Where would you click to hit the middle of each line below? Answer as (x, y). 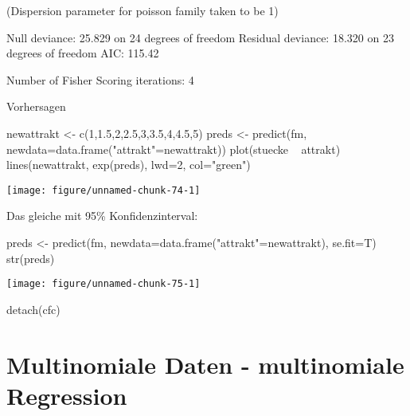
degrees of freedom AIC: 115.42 (83, 53)
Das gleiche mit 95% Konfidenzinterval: (102, 216)
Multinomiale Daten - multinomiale (205, 364)
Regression (67, 395)
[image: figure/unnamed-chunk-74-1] (103, 190)
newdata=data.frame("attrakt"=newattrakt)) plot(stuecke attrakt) (174, 149)
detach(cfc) (33, 309)
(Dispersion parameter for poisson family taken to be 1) (143, 10)
